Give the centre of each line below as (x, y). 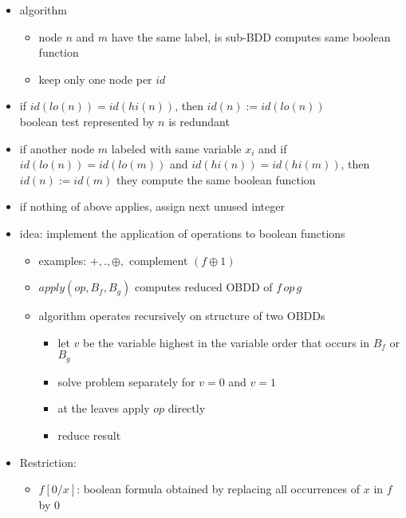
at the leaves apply (104, 408)
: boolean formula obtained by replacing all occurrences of (219, 489)
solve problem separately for (126, 381)
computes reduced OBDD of (203, 287)
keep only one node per (95, 79)
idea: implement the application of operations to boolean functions (182, 233)
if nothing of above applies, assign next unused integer (152, 206)
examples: (63, 260)
